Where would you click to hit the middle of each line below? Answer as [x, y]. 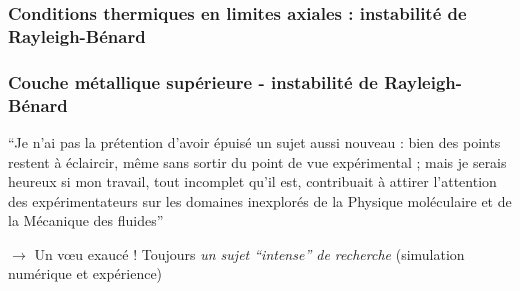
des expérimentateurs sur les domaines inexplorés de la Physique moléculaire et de [260, 200]
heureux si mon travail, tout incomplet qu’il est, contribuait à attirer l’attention [252, 181]
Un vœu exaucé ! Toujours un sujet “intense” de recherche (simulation [249, 253]
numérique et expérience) [85, 273]
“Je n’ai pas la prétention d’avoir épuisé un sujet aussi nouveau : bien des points [254, 141]
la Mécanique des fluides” [86, 220]
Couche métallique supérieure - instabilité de [193, 81]
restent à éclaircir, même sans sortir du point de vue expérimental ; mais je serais [257, 161]
